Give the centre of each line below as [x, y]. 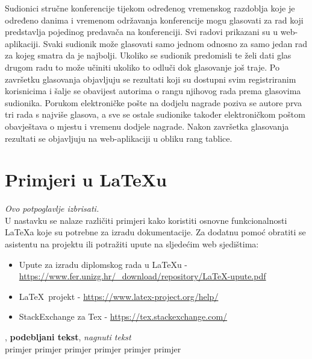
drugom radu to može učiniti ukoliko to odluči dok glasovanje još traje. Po [142, 67]
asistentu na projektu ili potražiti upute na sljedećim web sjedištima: [132, 244]
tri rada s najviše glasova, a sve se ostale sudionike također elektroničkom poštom [155, 114]
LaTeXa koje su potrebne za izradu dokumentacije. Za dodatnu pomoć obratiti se [155, 232]
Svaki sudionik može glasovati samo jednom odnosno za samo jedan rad [175, 43]
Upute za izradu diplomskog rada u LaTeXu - [103, 264]
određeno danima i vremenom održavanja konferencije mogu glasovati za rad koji [154, 20]
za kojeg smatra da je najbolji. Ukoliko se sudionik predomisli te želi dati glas [148, 55]
